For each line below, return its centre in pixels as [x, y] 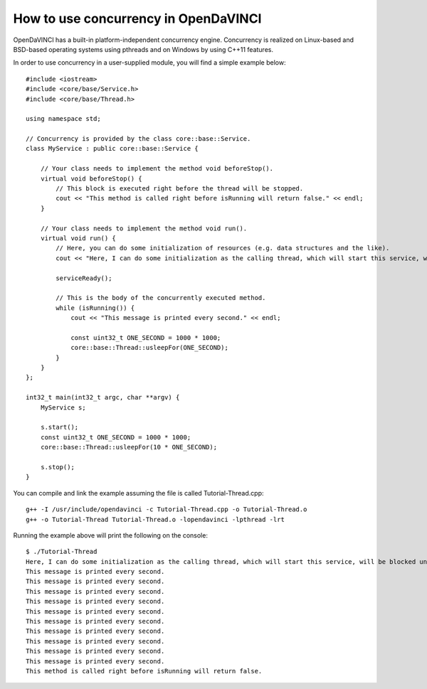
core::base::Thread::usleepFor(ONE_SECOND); [150, 348]
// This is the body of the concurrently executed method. [161, 298]
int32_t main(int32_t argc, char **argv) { [103, 397]
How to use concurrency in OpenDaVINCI [137, 18]
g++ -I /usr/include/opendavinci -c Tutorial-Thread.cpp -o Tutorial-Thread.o [167, 509]
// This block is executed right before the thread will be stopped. [180, 189]
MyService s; [63, 407]
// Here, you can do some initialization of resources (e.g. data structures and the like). [223, 248]
